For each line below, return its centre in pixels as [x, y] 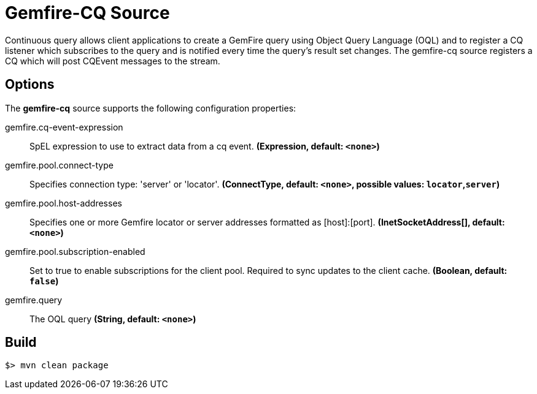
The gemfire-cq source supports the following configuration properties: [151, 108]
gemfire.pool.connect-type [59, 165]
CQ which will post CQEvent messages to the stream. [113, 61]
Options [30, 85]
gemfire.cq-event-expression [64, 127]
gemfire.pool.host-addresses [64, 203]
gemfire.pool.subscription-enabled [75, 251]
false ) [44, 281]
